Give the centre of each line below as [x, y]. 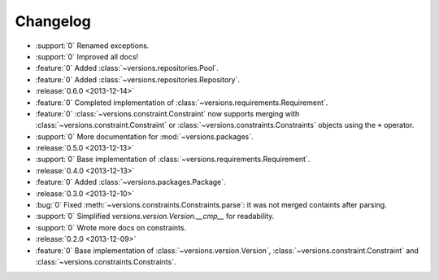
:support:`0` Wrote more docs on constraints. [111, 227]
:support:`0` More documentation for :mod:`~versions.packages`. [144, 136]
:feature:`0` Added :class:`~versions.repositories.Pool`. [127, 68]
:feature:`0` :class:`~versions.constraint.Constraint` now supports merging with [167, 113]
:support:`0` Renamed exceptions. [92, 46]
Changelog [53, 21]
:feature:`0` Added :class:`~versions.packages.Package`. [131, 182]
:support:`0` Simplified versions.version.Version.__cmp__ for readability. [155, 217]
